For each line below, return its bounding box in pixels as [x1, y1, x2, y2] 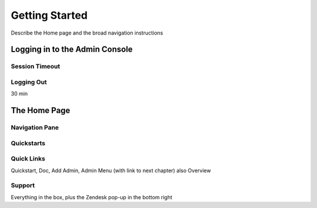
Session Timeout [11, 62, 60, 70]
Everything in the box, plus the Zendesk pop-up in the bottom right [11, 193, 173, 200]
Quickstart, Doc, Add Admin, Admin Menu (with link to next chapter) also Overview [11, 167, 211, 174]
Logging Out [11, 78, 47, 86]
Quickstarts [11, 139, 46, 147]
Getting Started [11, 9, 88, 22]
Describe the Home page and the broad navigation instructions [11, 29, 164, 36]
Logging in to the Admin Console [11, 45, 133, 54]
